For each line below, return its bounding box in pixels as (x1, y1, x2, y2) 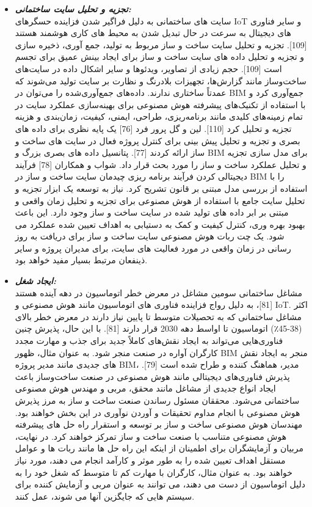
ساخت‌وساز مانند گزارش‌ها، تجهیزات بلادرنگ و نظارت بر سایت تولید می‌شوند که (15, 74, 307, 87)
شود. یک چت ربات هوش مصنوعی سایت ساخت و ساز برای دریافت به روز (15, 230, 285, 243)
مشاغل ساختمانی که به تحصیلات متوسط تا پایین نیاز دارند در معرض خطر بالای (15, 310, 302, 323)
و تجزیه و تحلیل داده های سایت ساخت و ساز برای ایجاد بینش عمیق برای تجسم (15, 50, 305, 63)
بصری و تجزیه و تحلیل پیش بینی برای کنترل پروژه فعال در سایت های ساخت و (15, 134, 300, 147)
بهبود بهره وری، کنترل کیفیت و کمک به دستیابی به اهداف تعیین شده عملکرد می (15, 217, 305, 230)
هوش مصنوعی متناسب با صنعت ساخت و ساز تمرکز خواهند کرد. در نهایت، (15, 429, 287, 442)
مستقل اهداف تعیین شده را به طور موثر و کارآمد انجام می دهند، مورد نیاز (15, 453, 286, 466)
